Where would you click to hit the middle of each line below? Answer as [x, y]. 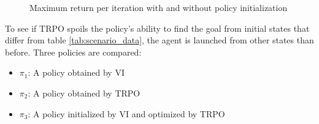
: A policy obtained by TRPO [84, 93]
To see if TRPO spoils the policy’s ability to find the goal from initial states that [157, 28]
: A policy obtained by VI [76, 72]
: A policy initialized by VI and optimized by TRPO [126, 113]
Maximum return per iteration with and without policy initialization [159, 7]
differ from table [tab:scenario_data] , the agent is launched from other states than [159, 40]
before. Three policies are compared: [73, 52]
